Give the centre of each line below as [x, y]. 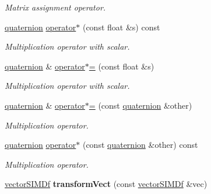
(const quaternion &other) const [140, 145]
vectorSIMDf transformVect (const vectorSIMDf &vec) [106, 184]
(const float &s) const [121, 27]
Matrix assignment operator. [55, 7]
